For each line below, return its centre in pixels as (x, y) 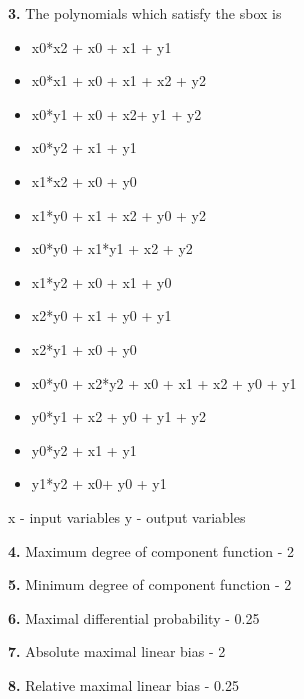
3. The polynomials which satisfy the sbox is (145, 13)
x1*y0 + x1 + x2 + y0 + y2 (119, 214)
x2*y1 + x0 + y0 (84, 348)
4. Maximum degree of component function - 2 (151, 550)
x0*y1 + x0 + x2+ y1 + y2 (116, 113)
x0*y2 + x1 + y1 (84, 147)
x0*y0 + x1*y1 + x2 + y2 (112, 248)
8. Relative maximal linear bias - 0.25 (123, 684)
